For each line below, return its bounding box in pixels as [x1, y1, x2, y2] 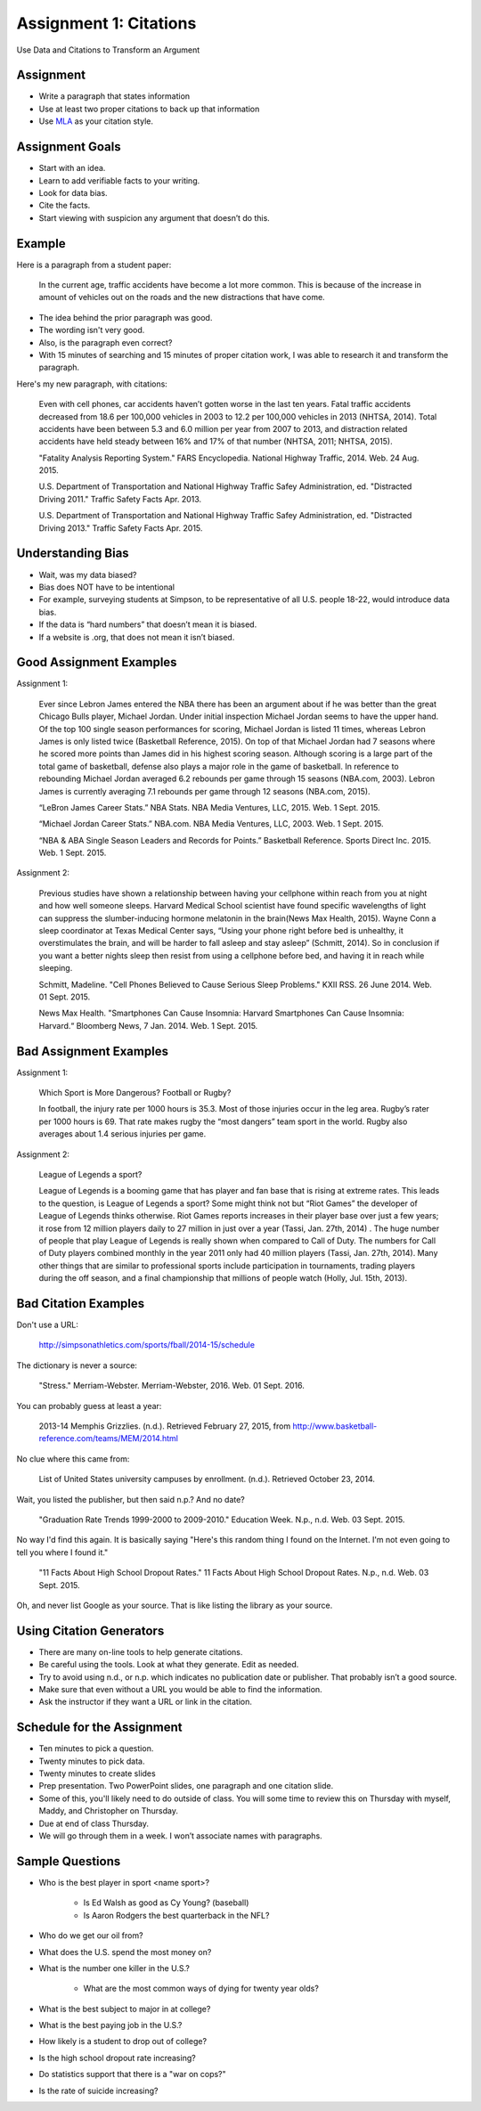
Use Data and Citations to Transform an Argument [16, 45, 200, 55]
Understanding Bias [16, 546, 129, 561]
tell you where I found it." [16, 1546, 109, 1558]
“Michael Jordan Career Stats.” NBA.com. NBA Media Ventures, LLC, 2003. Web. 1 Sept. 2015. [38, 819, 384, 829]
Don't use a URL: [16, 1319, 79, 1331]
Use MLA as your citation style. [38, 116, 153, 126]
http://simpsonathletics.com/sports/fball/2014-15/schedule [38, 1340, 256, 1350]
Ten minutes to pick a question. [38, 1743, 154, 1754]
